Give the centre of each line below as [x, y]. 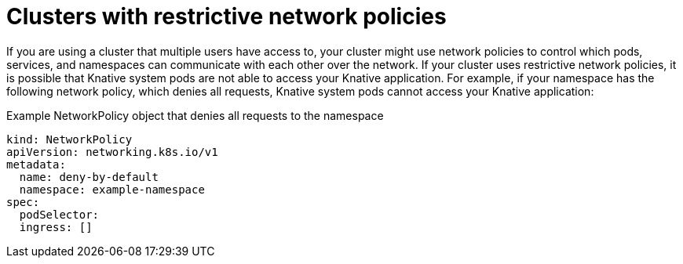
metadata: [36, 164]
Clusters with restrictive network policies [226, 16]
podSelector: [59, 214]
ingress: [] [56, 227]
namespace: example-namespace [112, 189]
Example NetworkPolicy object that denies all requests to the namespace [195, 115]
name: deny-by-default [89, 177]
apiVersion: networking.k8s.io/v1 [112, 152]
